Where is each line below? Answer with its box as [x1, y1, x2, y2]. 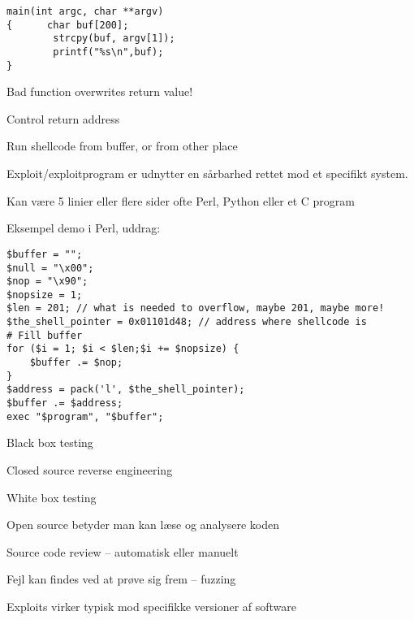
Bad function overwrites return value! [6, 83, 193, 100]
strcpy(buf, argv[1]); [53, 33, 175, 45]
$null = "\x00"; [6, 262, 94, 274]
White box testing [6, 488, 97, 505]
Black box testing [6, 434, 93, 451]
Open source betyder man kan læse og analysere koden [6, 516, 279, 533]
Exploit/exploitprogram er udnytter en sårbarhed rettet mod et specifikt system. [6, 165, 408, 182]
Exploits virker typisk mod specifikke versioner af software [6, 597, 296, 614]
